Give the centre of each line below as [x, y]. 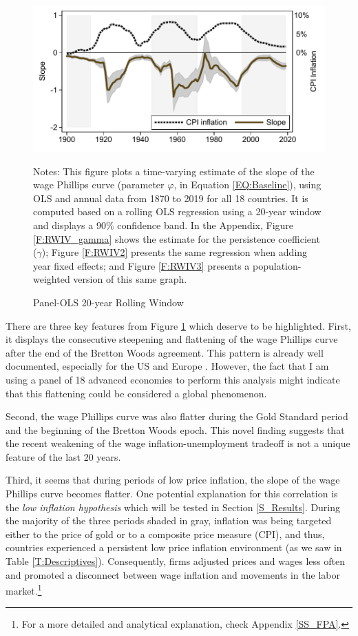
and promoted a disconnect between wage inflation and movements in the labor [173, 574]
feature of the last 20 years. [63, 456]
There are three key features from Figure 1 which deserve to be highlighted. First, [178, 325]
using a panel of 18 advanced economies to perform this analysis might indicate [173, 379]
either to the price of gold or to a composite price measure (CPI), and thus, [165, 534]
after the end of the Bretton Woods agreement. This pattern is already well [165, 352]
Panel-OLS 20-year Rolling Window [108, 302]
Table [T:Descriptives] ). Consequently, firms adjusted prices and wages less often [175, 561]
